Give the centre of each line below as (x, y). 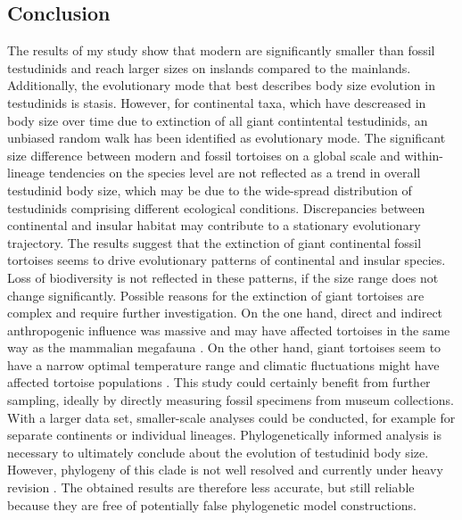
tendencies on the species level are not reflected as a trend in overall (235, 173)
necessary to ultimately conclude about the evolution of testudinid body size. (218, 452)
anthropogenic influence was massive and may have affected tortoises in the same (229, 330)
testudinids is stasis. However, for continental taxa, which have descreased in (217, 102)
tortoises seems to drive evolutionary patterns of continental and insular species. (227, 260)
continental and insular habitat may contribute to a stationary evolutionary (214, 225)
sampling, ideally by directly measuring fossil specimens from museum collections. (231, 400)
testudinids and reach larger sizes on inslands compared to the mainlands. (209, 67)
